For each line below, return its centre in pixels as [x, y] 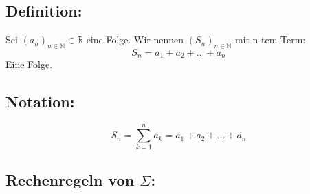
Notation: [40, 101]
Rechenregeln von [70, 179]
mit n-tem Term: [270, 40]
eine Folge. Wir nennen [135, 40]
